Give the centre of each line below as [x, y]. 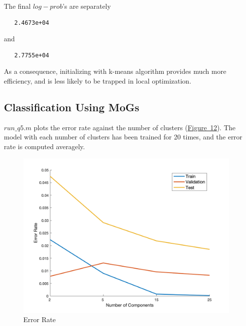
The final [17, 6]
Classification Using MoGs [72, 107]
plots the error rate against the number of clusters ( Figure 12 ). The [135, 127]
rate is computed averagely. [44, 146]
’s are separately [87, 6]
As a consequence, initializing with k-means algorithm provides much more [115, 71]
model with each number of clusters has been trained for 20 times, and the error [123, 137]
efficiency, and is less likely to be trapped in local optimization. [98, 80]
